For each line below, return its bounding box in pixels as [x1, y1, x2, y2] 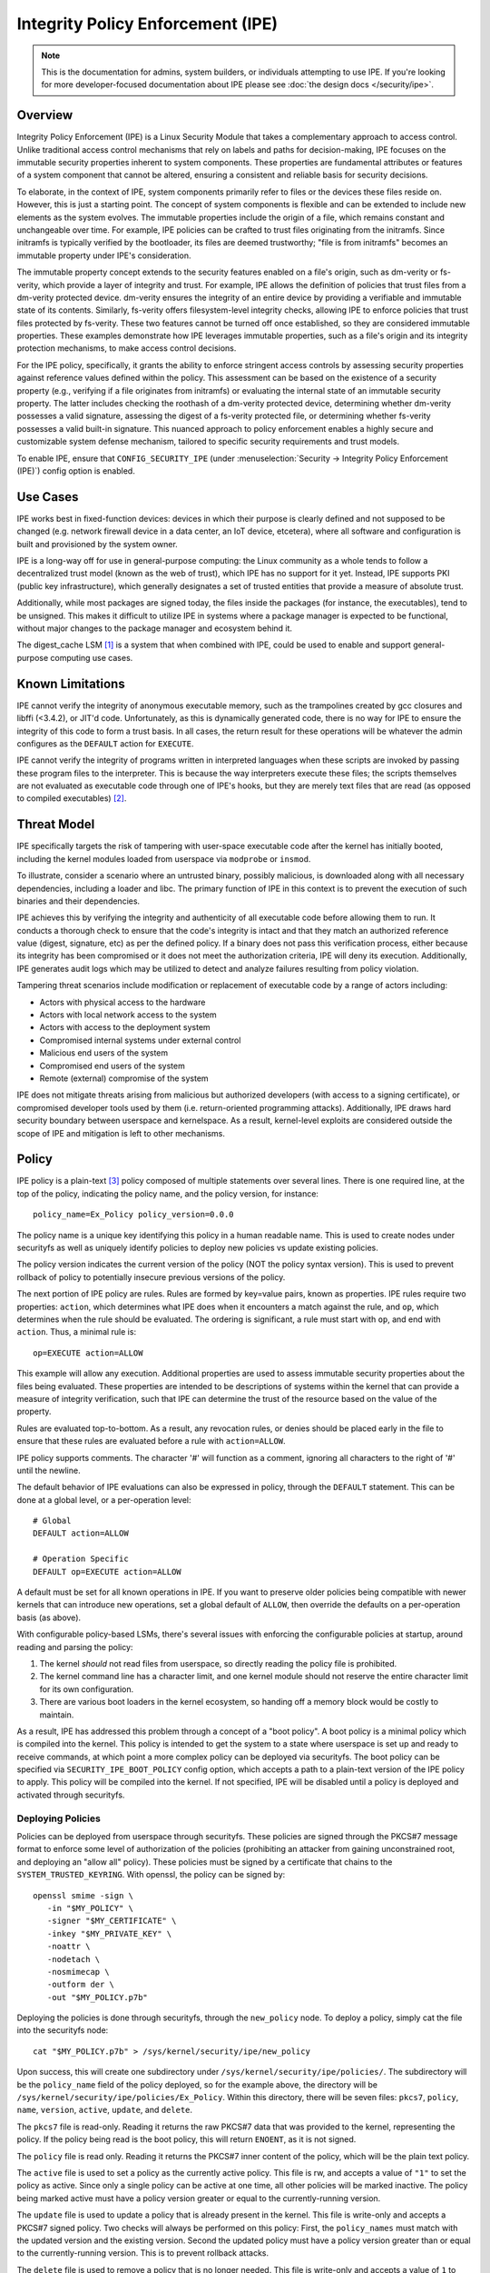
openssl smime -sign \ [33, 1890, 134, 1900]
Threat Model [16, 816, 95, 832]
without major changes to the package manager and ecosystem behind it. [16, 623, 293, 634]
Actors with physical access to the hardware [39, 996, 206, 1007]
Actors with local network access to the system [39, 1009, 217, 1020]
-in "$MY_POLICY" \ [46, 1903, 134, 1913]
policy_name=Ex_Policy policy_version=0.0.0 [33, 1209, 235, 1220]
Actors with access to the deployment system [39, 1022, 211, 1033]
